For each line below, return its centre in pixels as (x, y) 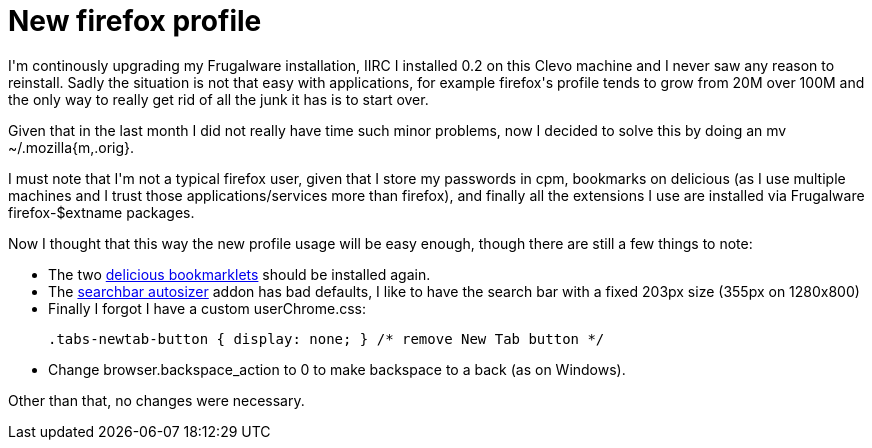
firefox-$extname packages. (101, 212)
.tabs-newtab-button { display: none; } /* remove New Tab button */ (326, 338)
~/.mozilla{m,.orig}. (71, 147)
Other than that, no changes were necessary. (156, 400)
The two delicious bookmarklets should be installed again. (239, 274)
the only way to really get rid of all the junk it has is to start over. (218, 99)
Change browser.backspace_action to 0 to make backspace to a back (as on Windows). (337, 369)
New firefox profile (135, 21)
